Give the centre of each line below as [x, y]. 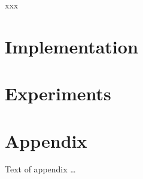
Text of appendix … [40, 169]
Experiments [58, 93]
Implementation [71, 46]
